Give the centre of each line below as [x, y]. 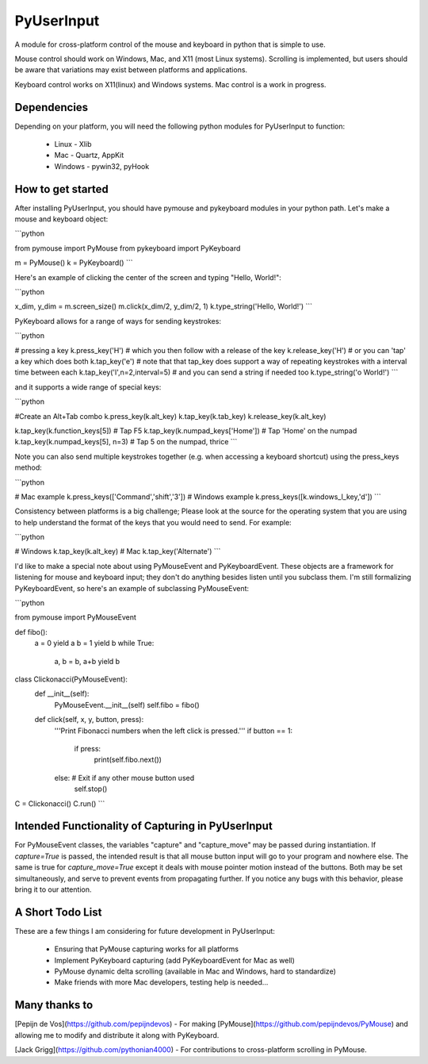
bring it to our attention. [53, 889]
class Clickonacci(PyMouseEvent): [71, 679]
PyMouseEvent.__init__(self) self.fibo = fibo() [127, 705]
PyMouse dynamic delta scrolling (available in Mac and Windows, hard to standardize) [195, 971]
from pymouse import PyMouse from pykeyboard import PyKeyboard [128, 248]
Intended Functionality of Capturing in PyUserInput [143, 826]
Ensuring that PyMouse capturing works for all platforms [147, 949]
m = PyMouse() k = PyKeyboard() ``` [74, 263]
